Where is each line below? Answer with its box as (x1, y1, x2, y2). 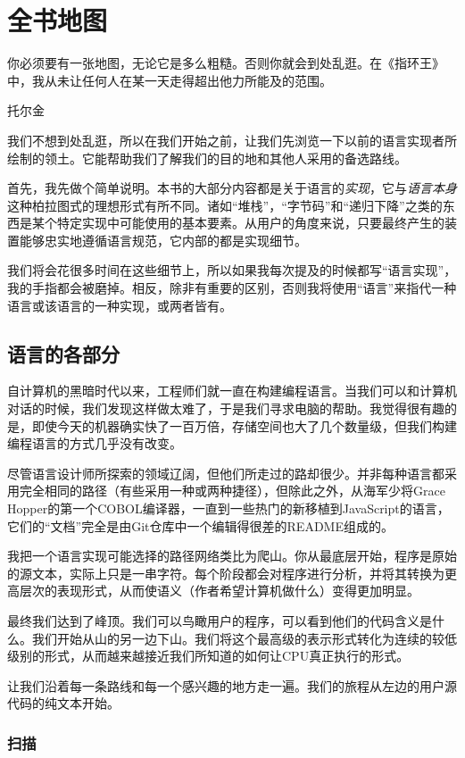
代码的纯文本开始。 (7, 694, 120, 712)
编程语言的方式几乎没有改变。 (7, 434, 182, 453)
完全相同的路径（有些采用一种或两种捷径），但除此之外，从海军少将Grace (19, 481, 445, 500)
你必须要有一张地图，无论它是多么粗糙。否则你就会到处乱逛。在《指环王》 (7, 54, 444, 72)
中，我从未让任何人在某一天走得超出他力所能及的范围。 (7, 71, 332, 89)
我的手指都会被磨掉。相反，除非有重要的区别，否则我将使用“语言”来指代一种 (7, 279, 457, 297)
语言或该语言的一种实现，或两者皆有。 (7, 296, 232, 314)
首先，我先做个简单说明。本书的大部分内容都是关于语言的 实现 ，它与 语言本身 (7, 179, 457, 197)
